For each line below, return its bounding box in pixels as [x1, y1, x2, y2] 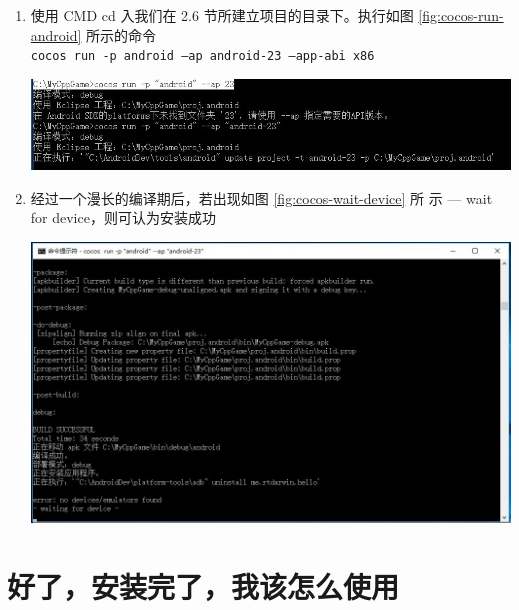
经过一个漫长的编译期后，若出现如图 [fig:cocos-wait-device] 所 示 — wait [30, 187, 493, 208]
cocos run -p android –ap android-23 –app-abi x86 [30, 49, 375, 64]
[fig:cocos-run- [418, 5, 504, 25]
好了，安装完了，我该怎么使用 [7, 566, 400, 607]
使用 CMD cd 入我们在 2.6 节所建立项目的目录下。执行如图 [30, 5, 414, 25]
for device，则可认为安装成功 [30, 207, 216, 228]
